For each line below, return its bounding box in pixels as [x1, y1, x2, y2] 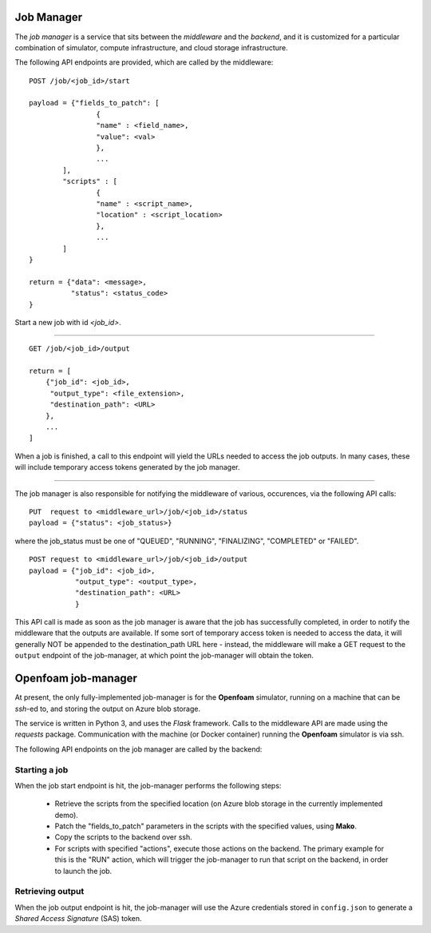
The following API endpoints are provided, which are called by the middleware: [14, 58, 274, 67]
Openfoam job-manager [14, 672, 137, 685]
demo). [54, 810, 79, 820]
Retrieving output [14, 886, 85, 897]
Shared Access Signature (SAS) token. [14, 914, 143, 923]
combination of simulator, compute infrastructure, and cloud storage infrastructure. [14, 42, 289, 52]
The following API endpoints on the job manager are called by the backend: [14, 744, 263, 754]
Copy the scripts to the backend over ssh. [54, 832, 193, 842]
